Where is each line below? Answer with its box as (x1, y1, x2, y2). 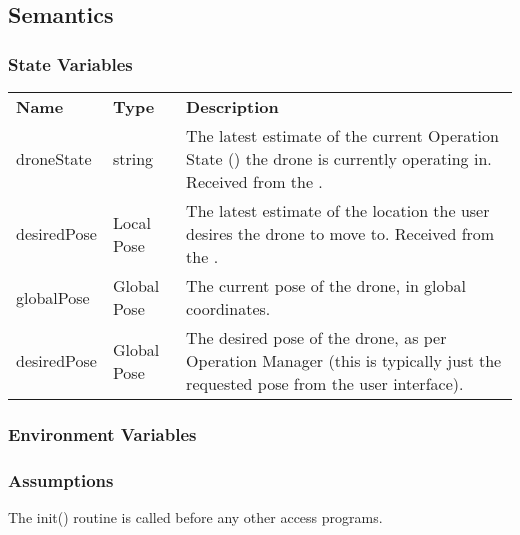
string (112, 147, 154, 170)
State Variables (8, 51, 133, 76)
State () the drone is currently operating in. (186, 147, 492, 170)
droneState (16, 147, 92, 170)
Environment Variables (8, 421, 197, 446)
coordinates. (186, 297, 271, 320)
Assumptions (8, 467, 114, 492)
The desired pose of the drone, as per (186, 326, 447, 349)
